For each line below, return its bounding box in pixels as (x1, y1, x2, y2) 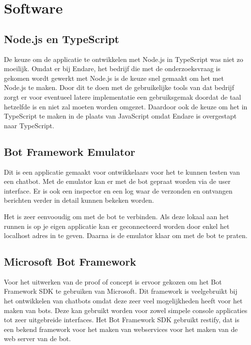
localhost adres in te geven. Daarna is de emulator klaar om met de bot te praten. (4, 230, 248, 240)
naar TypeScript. (4, 120, 54, 130)
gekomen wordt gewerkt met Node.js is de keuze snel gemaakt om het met (4, 73, 224, 83)
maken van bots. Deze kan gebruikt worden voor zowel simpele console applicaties (4, 305, 248, 315)
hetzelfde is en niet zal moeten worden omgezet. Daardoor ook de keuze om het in (4, 101, 248, 111)
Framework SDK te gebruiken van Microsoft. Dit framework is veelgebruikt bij (4, 286, 237, 296)
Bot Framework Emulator (4, 144, 135, 159)
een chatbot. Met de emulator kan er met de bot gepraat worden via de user (4, 176, 231, 186)
